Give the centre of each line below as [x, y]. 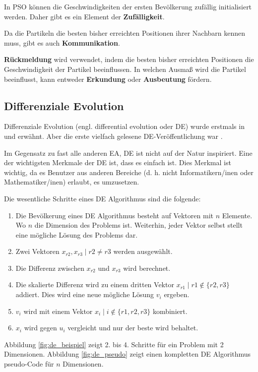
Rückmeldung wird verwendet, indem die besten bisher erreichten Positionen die [129, 59]
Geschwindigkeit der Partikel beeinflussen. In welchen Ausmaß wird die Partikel [125, 69]
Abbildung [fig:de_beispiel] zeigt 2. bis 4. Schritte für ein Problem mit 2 [114, 344]
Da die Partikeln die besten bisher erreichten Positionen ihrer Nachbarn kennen [125, 33]
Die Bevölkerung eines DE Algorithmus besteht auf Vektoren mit [114, 215]
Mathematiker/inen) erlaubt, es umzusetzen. [72, 182]
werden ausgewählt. [143, 251]
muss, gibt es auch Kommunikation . [62, 42]
